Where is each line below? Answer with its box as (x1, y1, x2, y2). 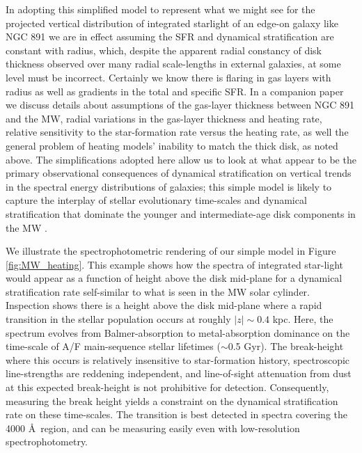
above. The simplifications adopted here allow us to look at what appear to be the (6, 152, 356, 166)
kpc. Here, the (272, 312, 333, 326)
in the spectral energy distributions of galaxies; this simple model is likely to (6, 179, 332, 193)
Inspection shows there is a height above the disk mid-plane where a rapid (6, 298, 322, 312)
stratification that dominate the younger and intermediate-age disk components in (6, 206, 356, 221)
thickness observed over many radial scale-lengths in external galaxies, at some (6, 56, 341, 71)
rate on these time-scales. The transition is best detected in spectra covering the (6, 407, 348, 422)
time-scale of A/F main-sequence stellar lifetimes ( (6, 339, 221, 353)
